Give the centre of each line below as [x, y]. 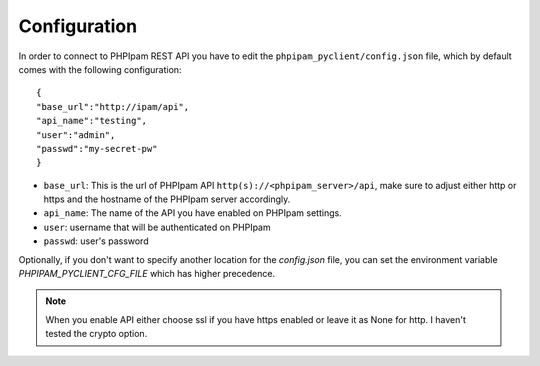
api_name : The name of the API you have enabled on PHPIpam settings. [192, 213]
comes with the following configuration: [100, 69]
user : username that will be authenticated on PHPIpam [157, 227]
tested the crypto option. [96, 334]
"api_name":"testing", [92, 121]
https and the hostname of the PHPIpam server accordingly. [167, 199]
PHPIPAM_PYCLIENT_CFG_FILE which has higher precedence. [146, 274]
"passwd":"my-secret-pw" [97, 148]
